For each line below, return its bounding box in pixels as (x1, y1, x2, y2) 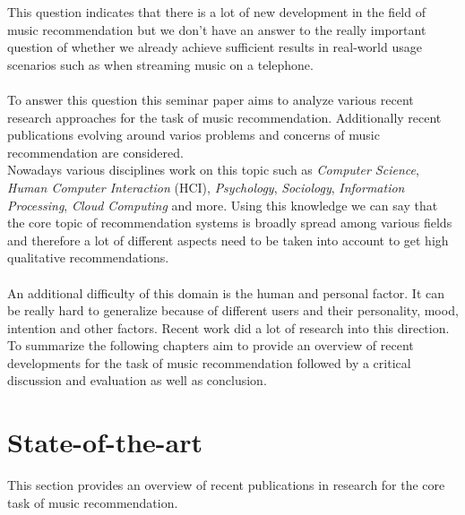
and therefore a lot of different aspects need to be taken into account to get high (7, 230, 449, 249)
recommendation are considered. (7, 142, 184, 161)
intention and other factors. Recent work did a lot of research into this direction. (7, 318, 450, 337)
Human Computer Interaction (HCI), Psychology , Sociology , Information (7, 177, 405, 196)
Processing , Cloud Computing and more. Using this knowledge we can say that (7, 195, 438, 214)
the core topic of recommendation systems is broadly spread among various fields (7, 213, 452, 232)
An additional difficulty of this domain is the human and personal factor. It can (7, 283, 445, 302)
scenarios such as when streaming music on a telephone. (7, 55, 314, 73)
